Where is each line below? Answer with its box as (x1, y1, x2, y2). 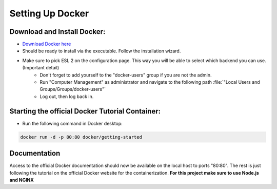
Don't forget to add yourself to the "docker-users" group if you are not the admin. (39, 72, 212, 78)
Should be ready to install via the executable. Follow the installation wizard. (22, 48, 181, 54)
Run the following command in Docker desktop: (22, 120, 123, 126)
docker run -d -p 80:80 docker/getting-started (20, 134, 142, 140)
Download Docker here (22, 41, 71, 47)
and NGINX (9, 177, 34, 183)
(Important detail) (22, 65, 60, 71)
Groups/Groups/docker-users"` (39, 86, 106, 92)
